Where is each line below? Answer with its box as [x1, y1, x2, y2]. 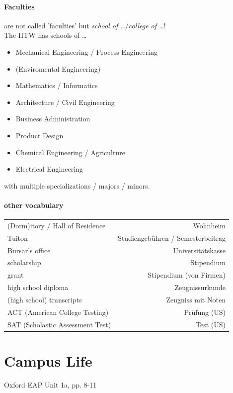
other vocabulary [4, 199, 64, 210]
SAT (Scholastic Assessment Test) [7, 319, 111, 329]
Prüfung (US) [184, 306, 226, 317]
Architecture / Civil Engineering [15, 97, 115, 107]
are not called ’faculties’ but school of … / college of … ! [4, 20, 166, 30]
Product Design [15, 130, 64, 140]
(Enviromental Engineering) [15, 63, 101, 74]
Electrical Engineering [15, 164, 83, 174]
